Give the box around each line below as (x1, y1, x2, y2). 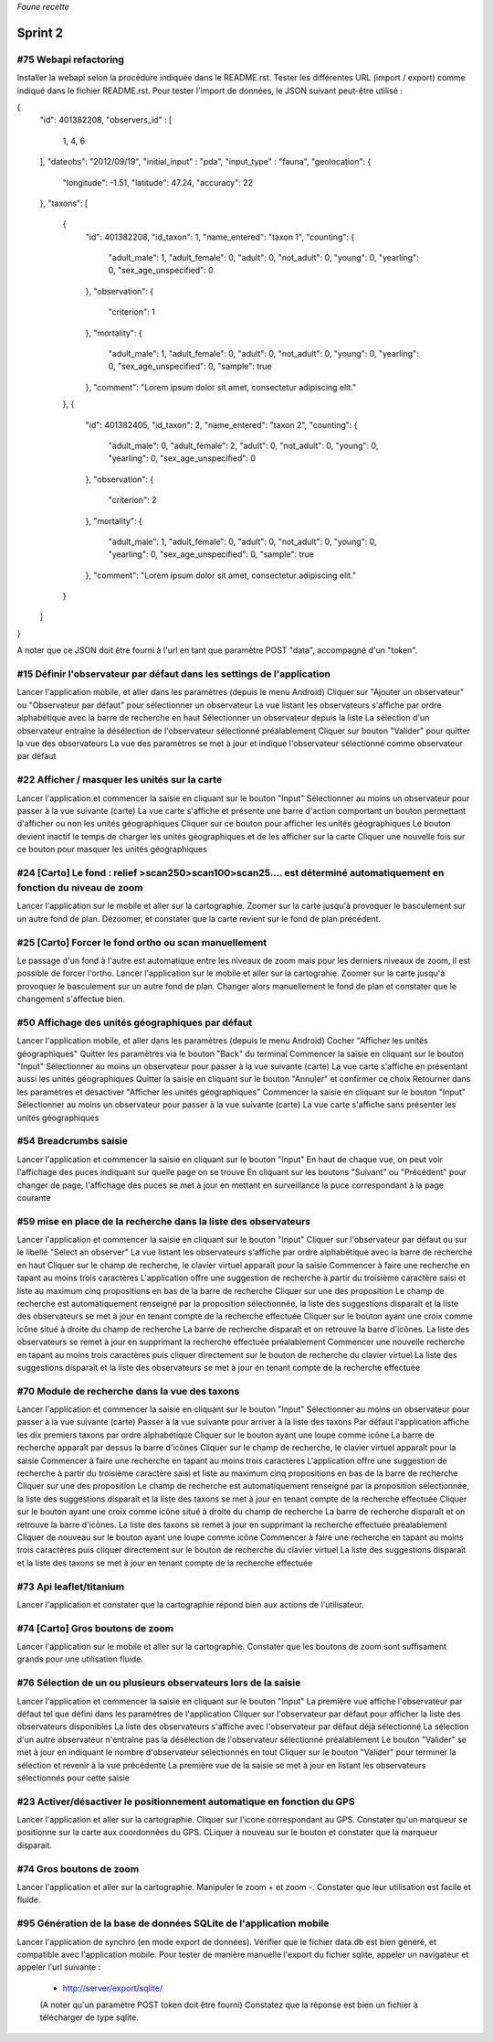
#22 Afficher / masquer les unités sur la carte (16, 774, 223, 786)
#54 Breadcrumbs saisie (16, 1135, 128, 1148)
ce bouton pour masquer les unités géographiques (16, 844, 207, 855)
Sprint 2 (16, 25, 64, 40)
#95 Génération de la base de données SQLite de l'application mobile (16, 1917, 330, 1930)
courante (16, 1192, 51, 1203)
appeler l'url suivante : (16, 1962, 101, 1973)
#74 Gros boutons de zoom (16, 1862, 140, 1875)
